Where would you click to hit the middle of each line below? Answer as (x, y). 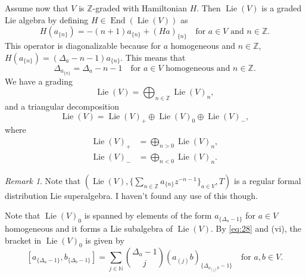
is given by (105, 240)
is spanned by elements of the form (148, 215)
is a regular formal (268, 180)
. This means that (153, 57)
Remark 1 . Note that (43, 180)
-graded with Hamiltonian (140, 8)
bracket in (23, 240)
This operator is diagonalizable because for (83, 45)
